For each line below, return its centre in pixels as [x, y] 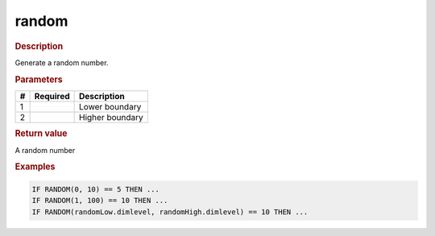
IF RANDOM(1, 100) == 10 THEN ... [100, 201]
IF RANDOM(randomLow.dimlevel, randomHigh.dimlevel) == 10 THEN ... [170, 212]
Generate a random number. [62, 62]
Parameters [39, 79]
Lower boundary [110, 106]
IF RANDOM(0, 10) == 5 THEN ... [96, 189]
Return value [41, 134]
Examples [35, 167]
